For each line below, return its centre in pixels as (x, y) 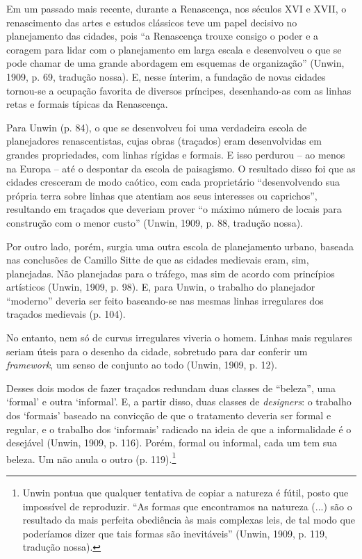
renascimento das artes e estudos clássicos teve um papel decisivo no (152, 22)
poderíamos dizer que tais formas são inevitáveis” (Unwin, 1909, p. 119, (175, 533)
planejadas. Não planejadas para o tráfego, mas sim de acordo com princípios (171, 273)
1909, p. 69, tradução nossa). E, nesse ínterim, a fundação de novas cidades (166, 76)
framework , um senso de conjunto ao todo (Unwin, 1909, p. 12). (142, 365)
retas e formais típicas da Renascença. (87, 104)
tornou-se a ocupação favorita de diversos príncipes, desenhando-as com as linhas (179, 90)
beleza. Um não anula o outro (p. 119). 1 (91, 457)
